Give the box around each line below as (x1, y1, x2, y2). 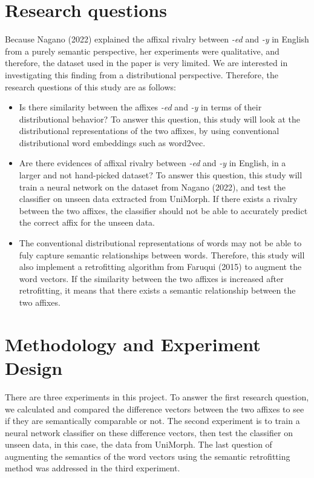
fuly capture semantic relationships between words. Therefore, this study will (19, 248, 305, 261)
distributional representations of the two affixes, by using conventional (19, 124, 280, 137)
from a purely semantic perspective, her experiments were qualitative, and (5, 44, 280, 57)
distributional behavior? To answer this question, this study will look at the (19, 112, 300, 125)
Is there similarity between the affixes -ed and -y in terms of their (19, 101, 262, 113)
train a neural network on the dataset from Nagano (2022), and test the (19, 180, 286, 193)
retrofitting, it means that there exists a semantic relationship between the (19, 284, 296, 297)
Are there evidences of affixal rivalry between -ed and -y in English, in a (19, 157, 286, 169)
